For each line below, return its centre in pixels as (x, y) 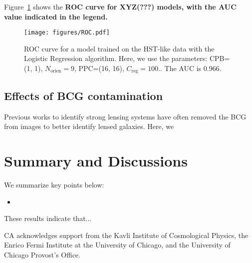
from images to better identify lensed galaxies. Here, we (89, 126)
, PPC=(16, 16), (99, 68)
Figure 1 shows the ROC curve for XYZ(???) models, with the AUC (120, 6)
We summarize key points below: (54, 184)
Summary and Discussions (96, 161)
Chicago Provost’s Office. (42, 254)
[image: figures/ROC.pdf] (67, 33)
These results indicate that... (48, 218)
